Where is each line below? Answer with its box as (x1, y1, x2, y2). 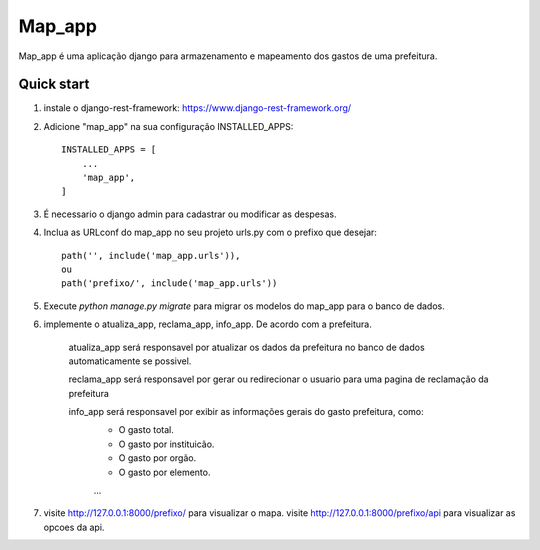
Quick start (18, 76, 90, 93)
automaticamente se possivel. (68, 355, 192, 367)
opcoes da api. (43, 521, 105, 533)
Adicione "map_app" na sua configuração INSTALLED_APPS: (43, 120, 294, 132)
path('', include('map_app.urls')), (61, 250, 241, 261)
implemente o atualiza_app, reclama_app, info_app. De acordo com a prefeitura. (43, 318, 372, 330)
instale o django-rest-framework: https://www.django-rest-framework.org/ (43, 102, 352, 114)
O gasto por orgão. (118, 452, 197, 464)
